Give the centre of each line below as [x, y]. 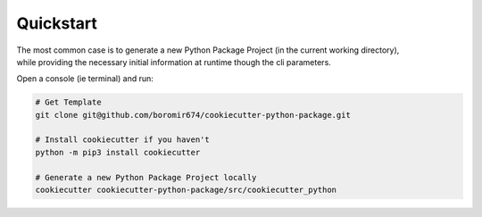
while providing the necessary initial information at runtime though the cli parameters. [174, 62]
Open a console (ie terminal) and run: [85, 79]
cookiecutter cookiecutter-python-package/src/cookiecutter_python [186, 190]
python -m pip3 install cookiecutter [118, 152]
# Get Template [68, 102]
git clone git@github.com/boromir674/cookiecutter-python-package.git [193, 115]
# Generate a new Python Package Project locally [146, 177]
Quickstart [57, 23]
